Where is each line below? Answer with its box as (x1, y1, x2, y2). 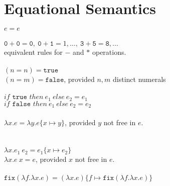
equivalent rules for (4, 46, 63, 57)
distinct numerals (113, 73, 166, 84)
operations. (92, 46, 126, 57)
